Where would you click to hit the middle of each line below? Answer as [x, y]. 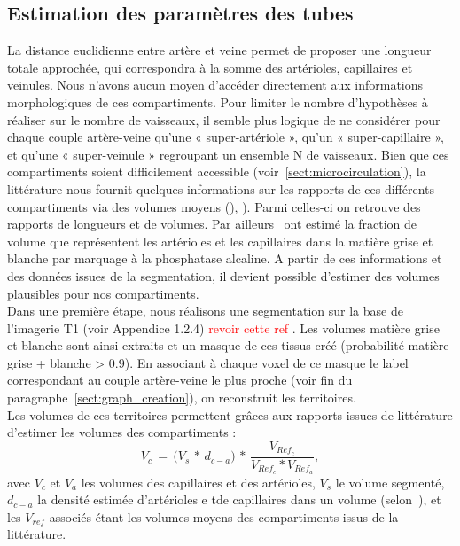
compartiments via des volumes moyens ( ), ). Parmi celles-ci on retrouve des [214, 206]
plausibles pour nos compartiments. [103, 293]
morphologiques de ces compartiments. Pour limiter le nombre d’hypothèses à [218, 101]
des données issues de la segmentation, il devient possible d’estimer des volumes [223, 275]
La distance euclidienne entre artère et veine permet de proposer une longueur [219, 50]
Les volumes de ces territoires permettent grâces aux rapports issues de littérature [230, 414]
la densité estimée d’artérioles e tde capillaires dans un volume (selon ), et [239, 499]
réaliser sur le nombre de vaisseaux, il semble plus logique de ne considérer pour [224, 119]
